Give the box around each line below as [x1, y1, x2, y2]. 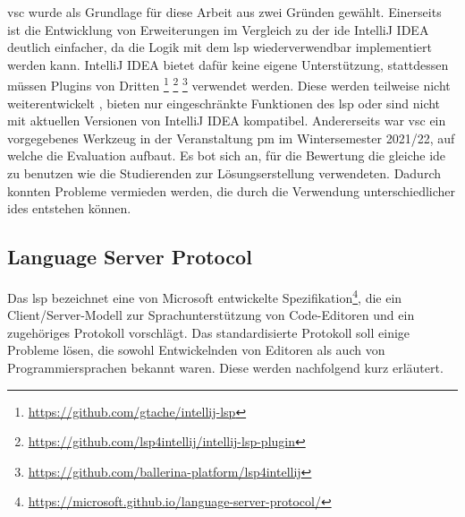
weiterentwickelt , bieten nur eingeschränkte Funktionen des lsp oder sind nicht [7, 93, 441, 112]
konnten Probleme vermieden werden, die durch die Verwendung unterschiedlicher [7, 181, 456, 200]
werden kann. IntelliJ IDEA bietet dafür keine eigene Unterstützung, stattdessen [7, 55, 449, 73]
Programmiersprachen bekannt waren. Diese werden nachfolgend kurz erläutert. [7, 358, 444, 377]
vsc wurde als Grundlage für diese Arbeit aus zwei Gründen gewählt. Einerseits [7, 3, 442, 21]
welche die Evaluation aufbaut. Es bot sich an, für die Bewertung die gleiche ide [7, 146, 446, 165]
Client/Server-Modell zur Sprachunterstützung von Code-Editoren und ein [7, 306, 415, 324]
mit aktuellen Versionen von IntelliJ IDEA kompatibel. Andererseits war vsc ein [7, 111, 446, 130]
